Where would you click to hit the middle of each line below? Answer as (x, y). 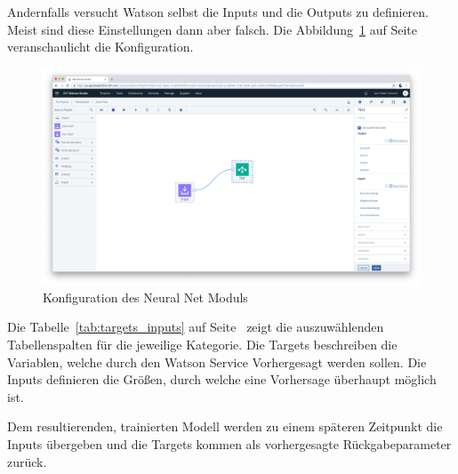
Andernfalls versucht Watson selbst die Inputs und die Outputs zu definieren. (218, 12)
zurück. (27, 461)
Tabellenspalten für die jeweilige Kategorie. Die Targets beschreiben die (202, 345)
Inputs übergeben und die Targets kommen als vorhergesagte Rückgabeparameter (229, 444)
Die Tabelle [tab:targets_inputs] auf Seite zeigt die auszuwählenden (196, 327)
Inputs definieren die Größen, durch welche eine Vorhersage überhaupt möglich (222, 379)
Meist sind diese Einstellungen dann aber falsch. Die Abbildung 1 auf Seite (212, 29)
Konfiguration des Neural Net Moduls (145, 297)
